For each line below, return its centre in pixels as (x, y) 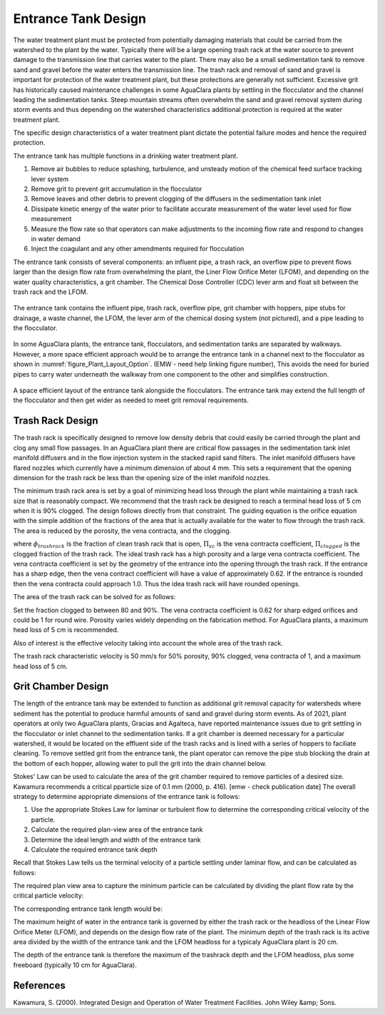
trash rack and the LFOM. (51, 292)
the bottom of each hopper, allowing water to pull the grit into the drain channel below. (140, 763)
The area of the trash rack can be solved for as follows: (94, 597)
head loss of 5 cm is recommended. (66, 630)
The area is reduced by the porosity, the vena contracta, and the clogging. (122, 531)
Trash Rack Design (56, 421)
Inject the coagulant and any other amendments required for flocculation (138, 249)
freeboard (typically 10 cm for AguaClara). (75, 965)
